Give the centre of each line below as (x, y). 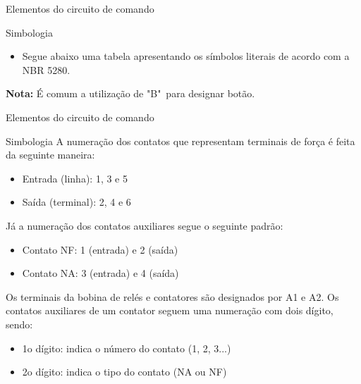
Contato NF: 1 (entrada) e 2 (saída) (100, 249)
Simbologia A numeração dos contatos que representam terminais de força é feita (180, 141)
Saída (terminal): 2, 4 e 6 (77, 202)
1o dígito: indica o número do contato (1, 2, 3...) (127, 348)
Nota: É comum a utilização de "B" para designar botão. (130, 93)
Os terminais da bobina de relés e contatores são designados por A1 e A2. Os (172, 296)
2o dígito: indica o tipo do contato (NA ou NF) (124, 372)
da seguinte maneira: (50, 155)
